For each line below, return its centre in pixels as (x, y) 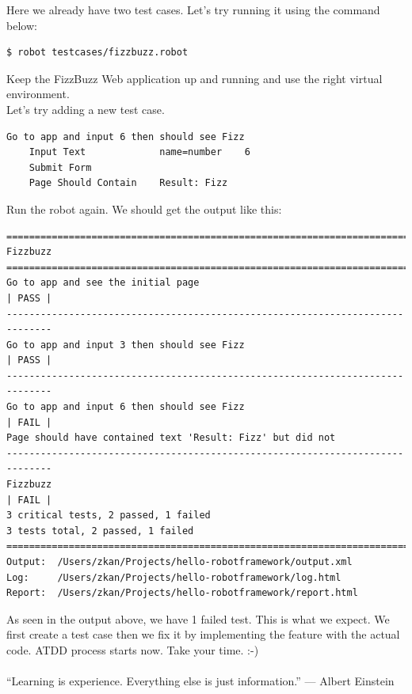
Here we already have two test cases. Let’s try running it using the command (193, 9)
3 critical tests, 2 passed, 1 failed (109, 516)
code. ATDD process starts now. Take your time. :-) (133, 649)
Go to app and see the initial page (103, 283)
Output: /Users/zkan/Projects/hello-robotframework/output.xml (179, 562)
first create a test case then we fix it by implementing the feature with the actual (203, 634)
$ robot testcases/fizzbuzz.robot (97, 53)
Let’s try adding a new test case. (86, 109)
